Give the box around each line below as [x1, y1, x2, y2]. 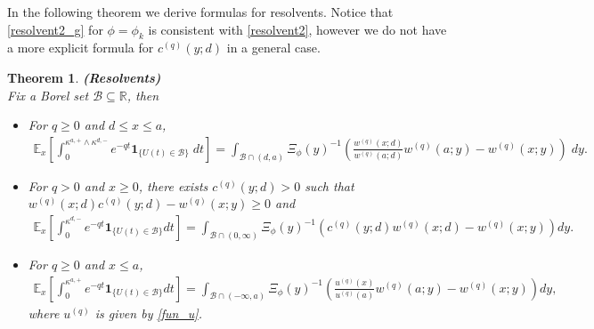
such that [305, 176, 354, 195]
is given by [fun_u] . [94, 303, 202, 322]
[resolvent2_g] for [7, 20, 103, 38]
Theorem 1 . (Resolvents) [7, 68, 161, 86]
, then [126, 85, 159, 104]
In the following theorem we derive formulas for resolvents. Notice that [7, 3, 394, 20]
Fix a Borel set [7, 85, 89, 104]
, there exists [138, 176, 208, 195]
